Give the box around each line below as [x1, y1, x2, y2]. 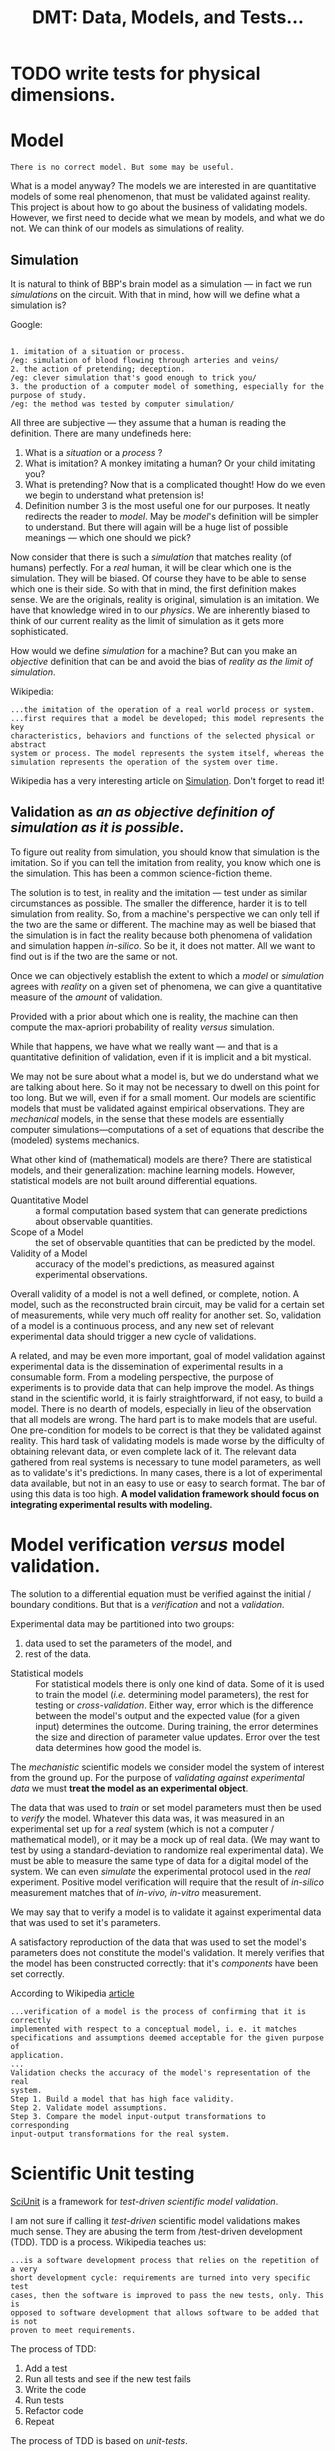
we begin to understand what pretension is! [24, 489, 204, 501]
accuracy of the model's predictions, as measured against [35, 1257, 275, 1270]
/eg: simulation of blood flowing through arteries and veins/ [10, 355, 280, 365]
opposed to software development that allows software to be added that [10, 2307, 320, 2318]
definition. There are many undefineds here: [10, 427, 192, 439]
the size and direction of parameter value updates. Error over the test [35, 1731, 321, 1743]
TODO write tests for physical [10, 62, 261, 85]
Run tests [24, 2394, 65, 2406]
